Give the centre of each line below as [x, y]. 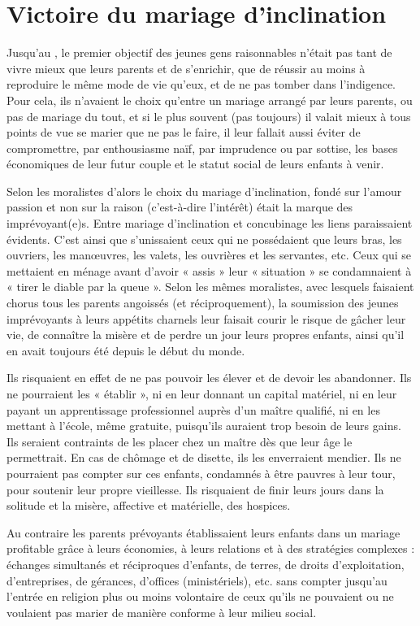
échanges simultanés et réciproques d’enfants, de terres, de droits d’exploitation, [206, 564]
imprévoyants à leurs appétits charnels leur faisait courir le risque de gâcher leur [206, 318]
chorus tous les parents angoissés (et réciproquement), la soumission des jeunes [203, 303]
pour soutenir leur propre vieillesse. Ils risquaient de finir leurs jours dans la [195, 489]
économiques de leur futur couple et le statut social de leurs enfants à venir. [195, 164]
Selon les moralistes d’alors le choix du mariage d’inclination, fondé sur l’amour [204, 191]
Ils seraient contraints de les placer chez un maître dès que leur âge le [180, 441]
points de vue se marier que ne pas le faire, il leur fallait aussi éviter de [184, 132]
